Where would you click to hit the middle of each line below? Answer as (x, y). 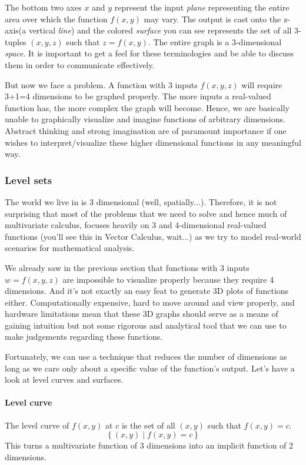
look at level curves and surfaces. (64, 379)
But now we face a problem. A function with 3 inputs (101, 84)
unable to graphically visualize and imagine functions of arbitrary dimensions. (145, 119)
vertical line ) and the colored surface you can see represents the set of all (160, 30)
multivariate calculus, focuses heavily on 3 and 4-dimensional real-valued (136, 225)
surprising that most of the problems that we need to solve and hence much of (146, 213)
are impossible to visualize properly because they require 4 (168, 279)
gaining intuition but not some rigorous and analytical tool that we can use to (146, 325)
